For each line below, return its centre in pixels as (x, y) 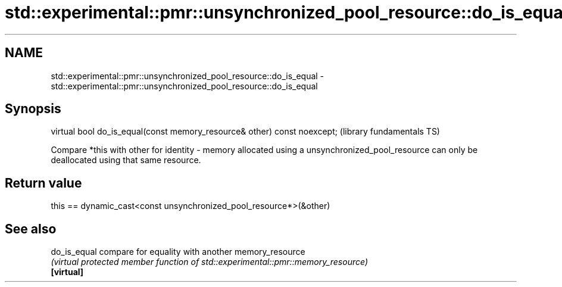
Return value (43, 183)
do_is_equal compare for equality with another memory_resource (178, 252)
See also (31, 229)
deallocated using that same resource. (126, 160)
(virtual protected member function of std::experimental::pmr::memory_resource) (209, 262)
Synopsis (33, 109)
